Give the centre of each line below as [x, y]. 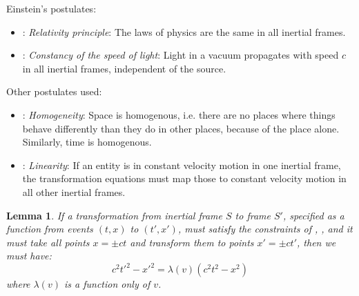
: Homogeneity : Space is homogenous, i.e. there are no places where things [179, 114]
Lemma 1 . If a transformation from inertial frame [114, 215]
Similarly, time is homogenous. [87, 142]
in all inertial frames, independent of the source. [124, 68]
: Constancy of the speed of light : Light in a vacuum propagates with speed [181, 55]
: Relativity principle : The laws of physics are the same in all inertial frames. [184, 31]
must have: [29, 256]
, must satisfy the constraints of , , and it [265, 229]
